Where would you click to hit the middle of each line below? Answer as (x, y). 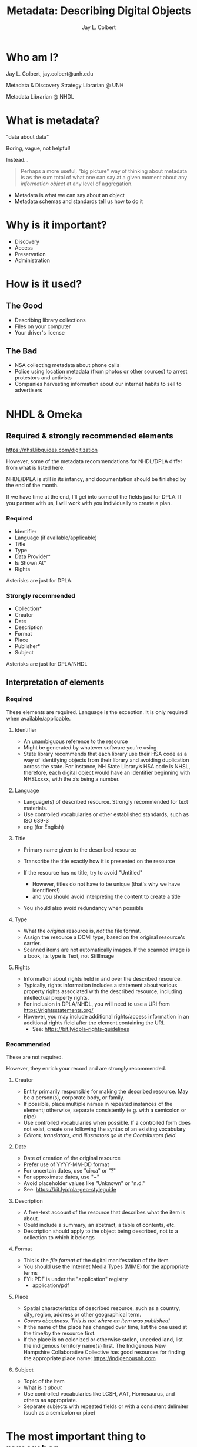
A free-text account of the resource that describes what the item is (104, 1212)
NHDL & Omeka (44, 414)
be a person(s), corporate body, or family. (74, 1097)
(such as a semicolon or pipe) (59, 1412)
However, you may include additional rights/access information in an (106, 1016)
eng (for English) (44, 827)
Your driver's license (39, 332)
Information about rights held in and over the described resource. (103, 978)
